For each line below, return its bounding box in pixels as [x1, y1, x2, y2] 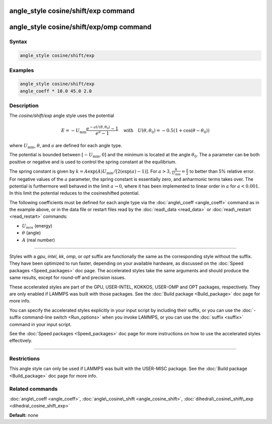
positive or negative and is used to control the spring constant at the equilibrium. [9, 159, 177, 165]
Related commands [9, 385, 58, 392]
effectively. [9, 338, 33, 344]
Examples [9, 67, 34, 74]
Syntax [9, 38, 27, 45]
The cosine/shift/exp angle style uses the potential [9, 112, 114, 118]
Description [9, 102, 39, 109]
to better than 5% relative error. [189, 168, 255, 174]
